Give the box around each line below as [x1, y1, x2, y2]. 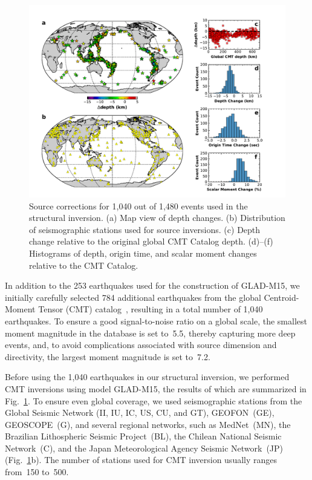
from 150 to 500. [5, 465, 69, 478]
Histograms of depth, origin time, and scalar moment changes [29, 246, 257, 259]
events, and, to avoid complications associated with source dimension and [5, 338, 277, 351]
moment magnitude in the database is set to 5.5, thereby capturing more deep [5, 326, 296, 339]
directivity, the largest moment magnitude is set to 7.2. [5, 350, 210, 363]
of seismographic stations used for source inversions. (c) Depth [29, 223, 261, 235]
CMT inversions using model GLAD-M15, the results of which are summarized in [5, 382, 307, 395]
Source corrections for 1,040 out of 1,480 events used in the [29, 199, 248, 212]
